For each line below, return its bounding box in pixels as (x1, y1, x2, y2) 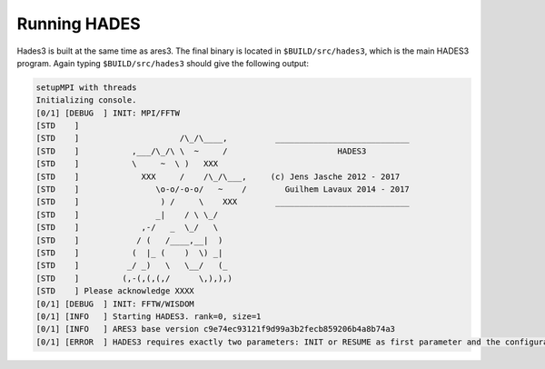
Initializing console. (35, 95, 137, 105)
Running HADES (16, 14, 141, 34)
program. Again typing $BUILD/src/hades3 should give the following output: (16, 57, 309, 68)
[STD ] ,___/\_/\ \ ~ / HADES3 (35, 145, 367, 156)
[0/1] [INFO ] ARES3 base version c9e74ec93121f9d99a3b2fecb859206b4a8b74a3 (35, 324, 395, 334)
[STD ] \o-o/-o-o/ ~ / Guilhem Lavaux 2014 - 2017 (35, 184, 411, 194)
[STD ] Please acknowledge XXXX (35, 286, 194, 296)
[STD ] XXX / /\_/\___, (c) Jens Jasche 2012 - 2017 (35, 171, 401, 182)
